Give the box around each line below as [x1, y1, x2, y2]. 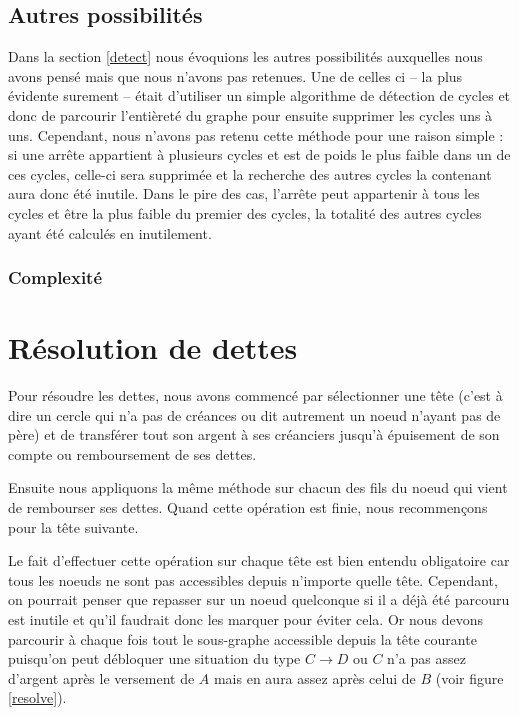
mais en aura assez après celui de [213, 667, 416, 688]
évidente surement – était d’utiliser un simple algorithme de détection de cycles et [8, 85, 511, 106]
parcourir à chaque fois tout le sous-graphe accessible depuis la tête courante [8, 628, 477, 649]
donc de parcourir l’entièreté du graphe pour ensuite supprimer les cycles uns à [8, 104, 493, 125]
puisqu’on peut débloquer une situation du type [8, 648, 301, 669]
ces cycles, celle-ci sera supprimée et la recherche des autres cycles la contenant [8, 163, 492, 184]
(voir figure [435, 667, 504, 688]
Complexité [8, 265, 103, 290]
